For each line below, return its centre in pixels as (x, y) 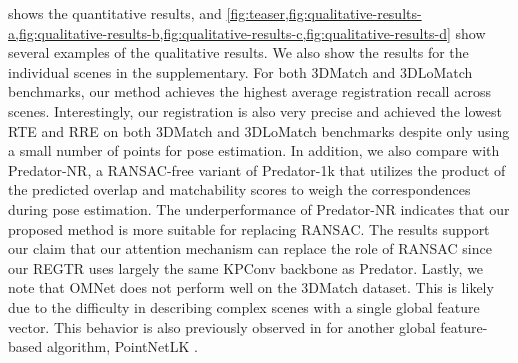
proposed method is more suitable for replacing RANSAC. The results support (249, 228)
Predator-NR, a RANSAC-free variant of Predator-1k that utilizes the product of (257, 169)
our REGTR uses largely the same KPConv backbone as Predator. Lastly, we (246, 267)
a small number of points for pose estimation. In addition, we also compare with (254, 150)
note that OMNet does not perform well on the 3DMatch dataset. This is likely (251, 287)
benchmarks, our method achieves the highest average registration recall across (249, 91)
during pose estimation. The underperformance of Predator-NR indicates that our (259, 208)
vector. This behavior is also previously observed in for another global (222, 326)
